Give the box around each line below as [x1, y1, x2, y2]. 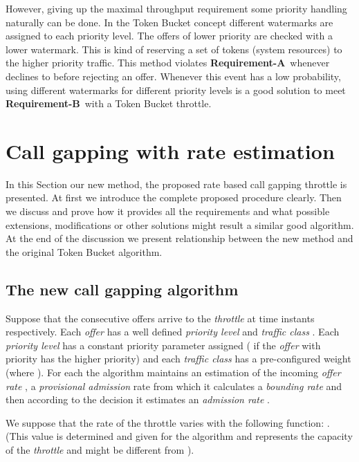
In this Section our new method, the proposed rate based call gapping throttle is [6, 176, 347, 191]
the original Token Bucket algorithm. [6, 244, 163, 259]
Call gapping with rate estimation [6, 136, 335, 165]
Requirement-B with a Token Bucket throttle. [6, 96, 212, 111]
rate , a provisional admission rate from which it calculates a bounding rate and [6, 378, 342, 393]
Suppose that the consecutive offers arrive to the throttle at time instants [6, 311, 315, 325]
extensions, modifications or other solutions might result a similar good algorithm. [6, 217, 354, 232]
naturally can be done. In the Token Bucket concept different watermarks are [6, 15, 333, 29]
